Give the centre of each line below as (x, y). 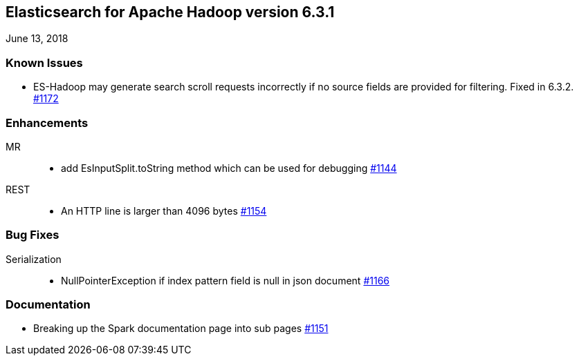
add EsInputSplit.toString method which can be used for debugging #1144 (229, 168)
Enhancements (47, 123)
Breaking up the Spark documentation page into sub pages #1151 (181, 329)
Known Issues (44, 62)
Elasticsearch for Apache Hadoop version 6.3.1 (170, 12)
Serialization (34, 259)
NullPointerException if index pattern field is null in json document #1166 (225, 280)
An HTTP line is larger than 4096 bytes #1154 (164, 211)
